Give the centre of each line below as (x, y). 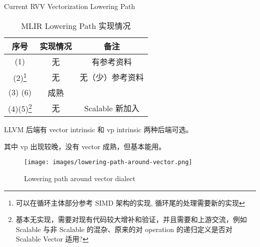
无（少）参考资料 (112, 77)
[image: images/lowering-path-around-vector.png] (108, 162)
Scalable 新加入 (112, 108)
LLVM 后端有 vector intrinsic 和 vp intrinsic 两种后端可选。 (98, 129)
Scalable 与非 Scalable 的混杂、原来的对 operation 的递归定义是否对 (124, 229)
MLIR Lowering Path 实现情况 (76, 25)
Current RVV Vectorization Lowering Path (70, 6)
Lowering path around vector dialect (80, 178)
